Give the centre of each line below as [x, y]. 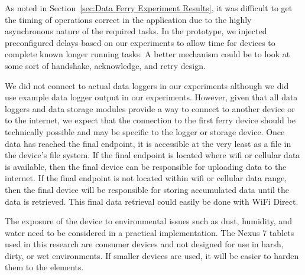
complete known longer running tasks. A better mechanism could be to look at [147, 54]
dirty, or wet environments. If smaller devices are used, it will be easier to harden [152, 255]
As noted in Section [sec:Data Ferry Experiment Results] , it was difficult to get [149, 8]
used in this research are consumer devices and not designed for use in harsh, [144, 244]
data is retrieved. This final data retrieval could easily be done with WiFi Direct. [152, 201]
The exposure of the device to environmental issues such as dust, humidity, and [148, 221]
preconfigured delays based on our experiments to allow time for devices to [140, 42]
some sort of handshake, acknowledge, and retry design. [105, 65]
